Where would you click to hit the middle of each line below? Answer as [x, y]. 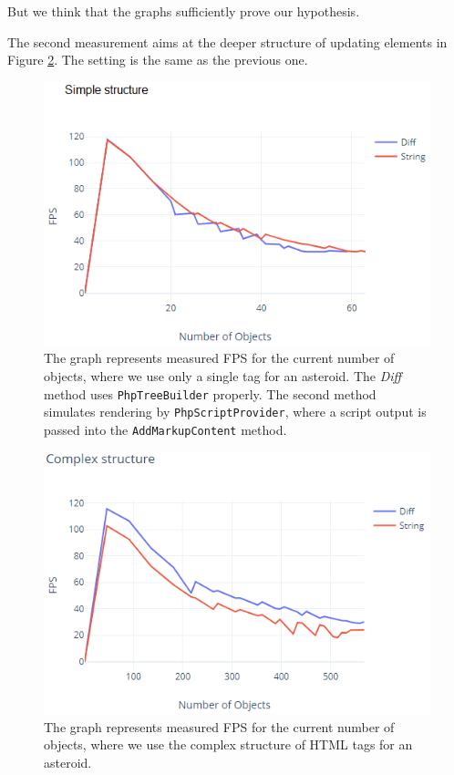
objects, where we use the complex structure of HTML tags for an [228, 744]
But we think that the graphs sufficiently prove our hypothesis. [184, 11]
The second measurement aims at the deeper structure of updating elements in [227, 41]
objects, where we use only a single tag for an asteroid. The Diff [223, 375]
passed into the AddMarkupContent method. [165, 429]
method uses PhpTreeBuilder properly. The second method [210, 393]
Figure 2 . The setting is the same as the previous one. [158, 60]
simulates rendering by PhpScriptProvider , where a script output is [235, 412]
